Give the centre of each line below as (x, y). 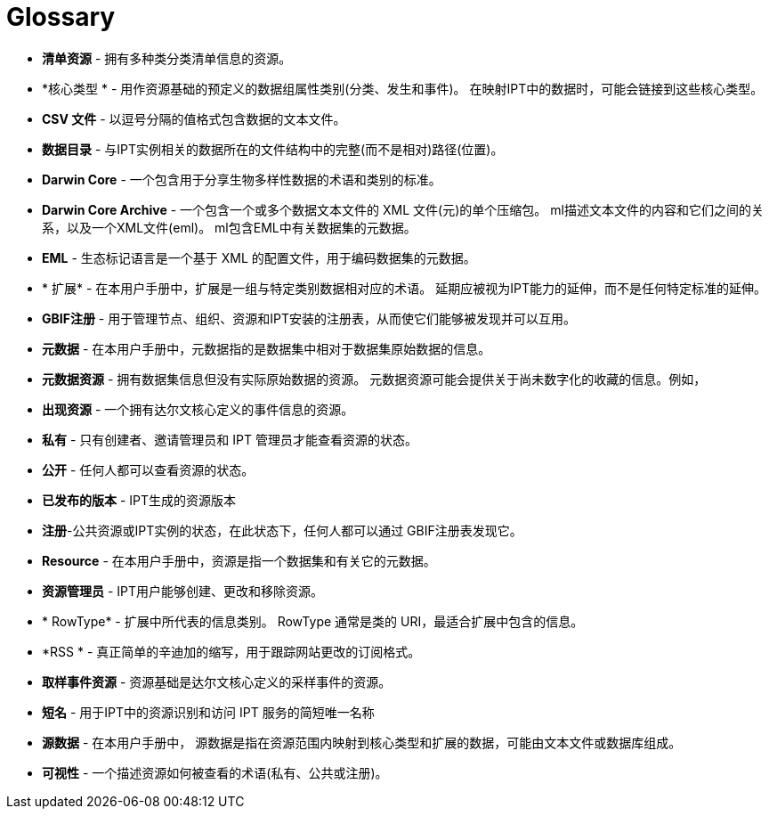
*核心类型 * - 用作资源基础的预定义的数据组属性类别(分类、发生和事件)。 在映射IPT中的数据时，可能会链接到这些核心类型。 (403, 88)
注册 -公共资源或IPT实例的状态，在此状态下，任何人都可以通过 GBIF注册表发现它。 (282, 530)
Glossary (61, 17)
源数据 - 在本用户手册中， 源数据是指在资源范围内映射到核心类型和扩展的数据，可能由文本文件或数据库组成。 (362, 742)
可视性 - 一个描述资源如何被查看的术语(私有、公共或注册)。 (215, 772)
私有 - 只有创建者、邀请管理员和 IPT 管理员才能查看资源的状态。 (230, 439)
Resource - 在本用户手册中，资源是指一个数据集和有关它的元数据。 (239, 560)
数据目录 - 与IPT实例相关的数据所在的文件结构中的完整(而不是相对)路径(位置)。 (273, 149)
